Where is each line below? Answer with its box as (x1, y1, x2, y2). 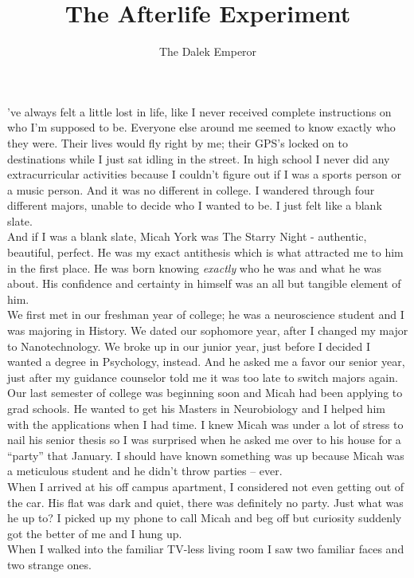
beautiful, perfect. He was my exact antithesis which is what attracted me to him (7, 244, 404, 261)
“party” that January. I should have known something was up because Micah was (7, 446, 404, 463)
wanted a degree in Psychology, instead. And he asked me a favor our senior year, (7, 353, 405, 370)
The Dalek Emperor (158, 43, 257, 60)
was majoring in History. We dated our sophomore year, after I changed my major (7, 322, 408, 339)
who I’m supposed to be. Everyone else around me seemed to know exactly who (7, 119, 396, 136)
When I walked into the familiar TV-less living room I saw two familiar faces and (7, 541, 404, 557)
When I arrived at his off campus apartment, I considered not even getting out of (7, 478, 404, 494)
